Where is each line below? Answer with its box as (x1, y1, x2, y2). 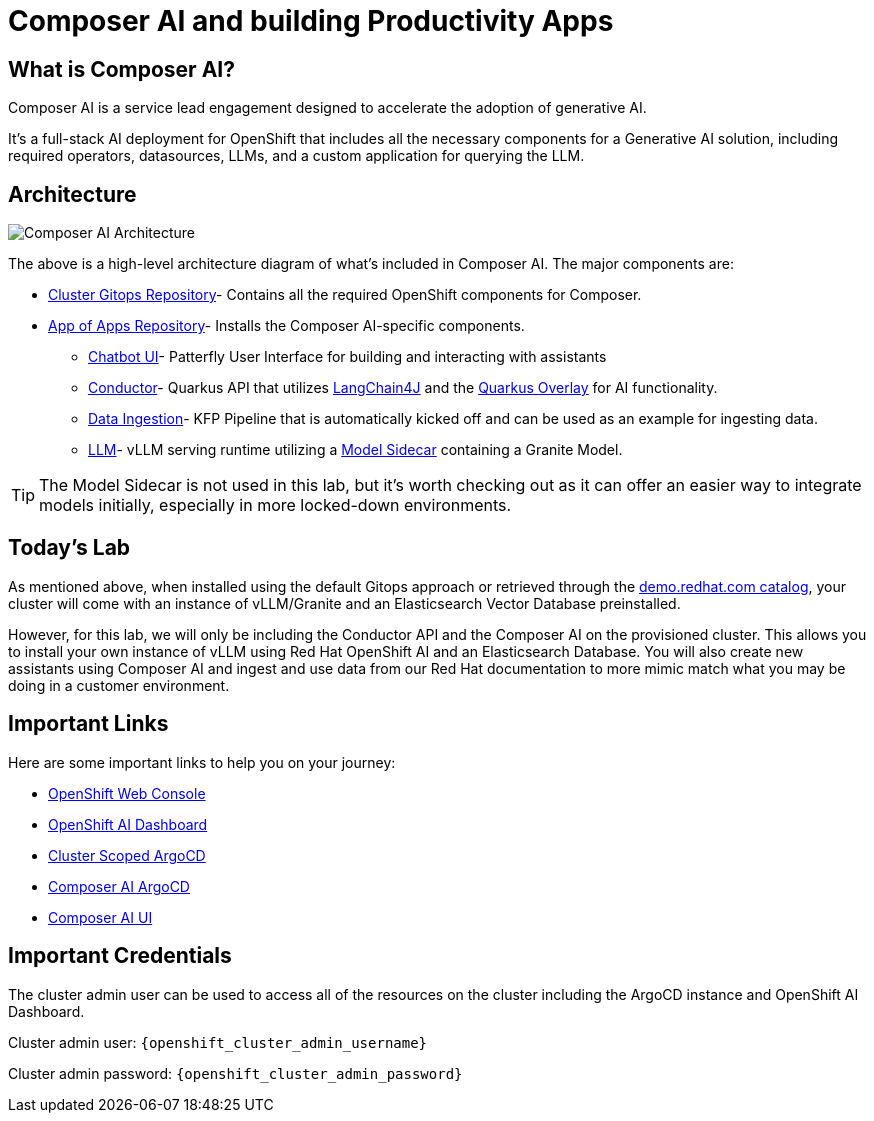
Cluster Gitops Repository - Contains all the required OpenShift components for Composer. (48, 286, 642, 304)
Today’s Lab (8, 535, 131, 561)
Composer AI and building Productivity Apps (8, 4, 614, 38)
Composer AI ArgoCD (48, 877, 190, 895)
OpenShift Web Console (48, 784, 206, 802)
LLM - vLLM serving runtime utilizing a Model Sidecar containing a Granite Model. (88, 441, 623, 459)
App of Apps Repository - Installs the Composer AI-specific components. (48, 317, 525, 335)
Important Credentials (8, 943, 232, 969)
